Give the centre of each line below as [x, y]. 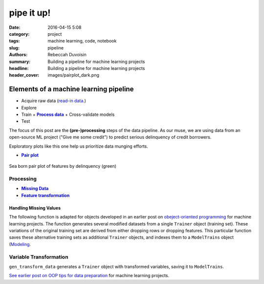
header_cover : [24, 75]
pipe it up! [30, 13]
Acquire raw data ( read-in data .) [54, 101]
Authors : [18, 55]
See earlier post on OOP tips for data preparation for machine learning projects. [89, 276]
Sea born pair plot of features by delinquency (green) [63, 166]
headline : [19, 68]
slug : [14, 48]
